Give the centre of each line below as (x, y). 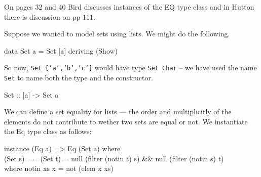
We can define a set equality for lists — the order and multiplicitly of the (118, 112)
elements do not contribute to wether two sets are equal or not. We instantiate (126, 121)
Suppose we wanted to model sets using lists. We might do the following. (117, 34)
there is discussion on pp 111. (50, 16)
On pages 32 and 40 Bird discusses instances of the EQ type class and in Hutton (129, 7)
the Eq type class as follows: (48, 131)
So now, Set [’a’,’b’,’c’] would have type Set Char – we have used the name (130, 68)
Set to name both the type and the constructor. (79, 78)
